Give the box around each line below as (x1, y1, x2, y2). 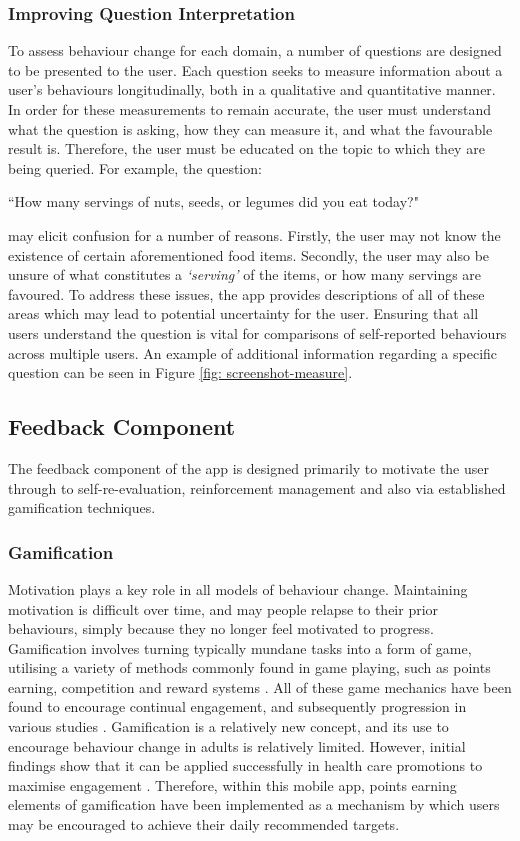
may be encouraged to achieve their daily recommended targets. (8, 814, 400, 835)
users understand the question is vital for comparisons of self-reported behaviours (8, 322, 507, 343)
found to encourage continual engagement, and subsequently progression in (8, 696, 467, 717)
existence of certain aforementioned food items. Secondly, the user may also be (8, 244, 490, 265)
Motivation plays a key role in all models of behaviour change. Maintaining (8, 578, 468, 599)
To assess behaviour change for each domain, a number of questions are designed (8, 40, 502, 61)
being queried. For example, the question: (8, 157, 262, 178)
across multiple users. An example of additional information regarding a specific (8, 342, 498, 363)
